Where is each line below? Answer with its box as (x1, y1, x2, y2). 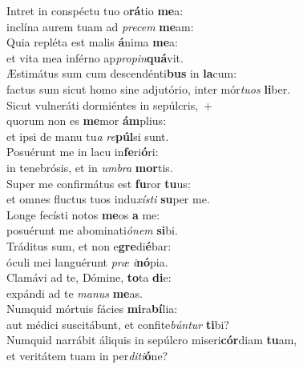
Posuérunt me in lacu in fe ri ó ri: (6, 143, 159, 160)
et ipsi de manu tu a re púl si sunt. (6, 127, 169, 144)
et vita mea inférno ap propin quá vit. (6, 49, 184, 66)
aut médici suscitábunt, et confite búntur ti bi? (6, 315, 229, 332)
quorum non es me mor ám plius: (6, 112, 167, 129)
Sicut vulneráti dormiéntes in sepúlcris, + (6, 96, 213, 113)
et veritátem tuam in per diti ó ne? (6, 347, 168, 364)
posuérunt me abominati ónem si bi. (6, 222, 178, 239)
